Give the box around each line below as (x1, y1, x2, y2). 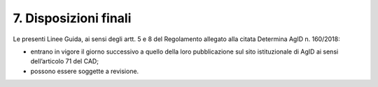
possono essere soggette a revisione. (30, 67, 139, 75)
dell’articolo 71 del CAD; (30, 57, 99, 65)
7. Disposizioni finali (13, 10, 132, 26)
